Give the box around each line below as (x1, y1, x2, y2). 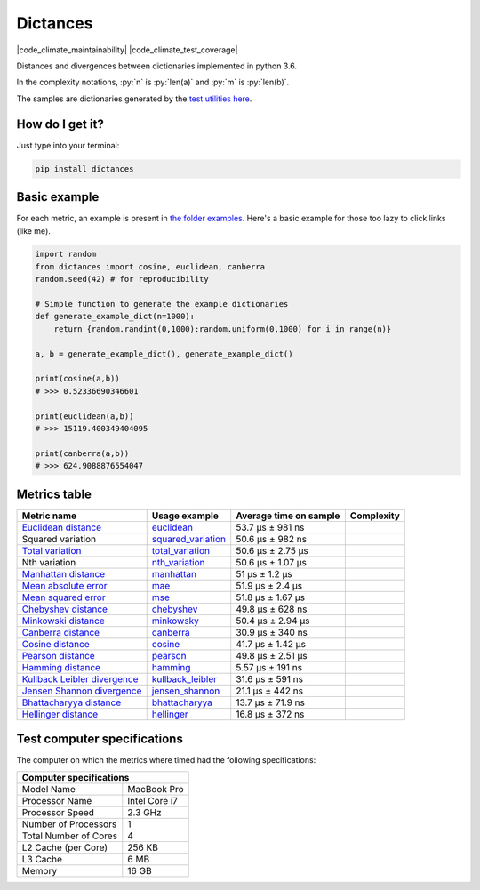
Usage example (151, 509, 220, 522)
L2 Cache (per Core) (21, 841, 108, 854)
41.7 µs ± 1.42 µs (236, 637, 307, 650)
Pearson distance (21, 649, 95, 661)
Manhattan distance (21, 567, 106, 580)
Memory (21, 864, 58, 877)
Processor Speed (21, 806, 95, 818)
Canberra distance (21, 626, 100, 638)
